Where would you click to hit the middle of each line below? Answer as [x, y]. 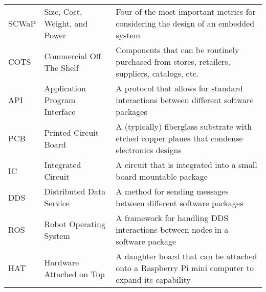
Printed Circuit [72, 132]
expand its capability [153, 279]
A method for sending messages [172, 191]
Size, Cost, [63, 11]
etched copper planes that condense [179, 138]
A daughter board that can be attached [186, 256]
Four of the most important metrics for [186, 11]
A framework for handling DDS [172, 218]
